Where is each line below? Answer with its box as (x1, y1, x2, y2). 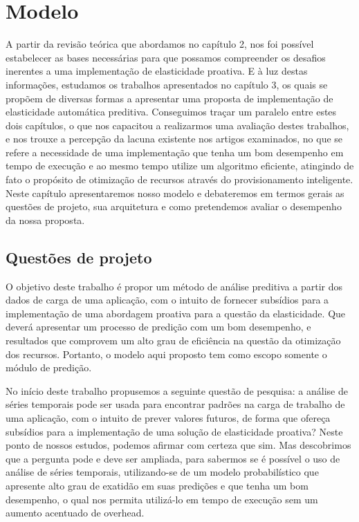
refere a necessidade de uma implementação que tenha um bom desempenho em (6, 145, 344, 159)
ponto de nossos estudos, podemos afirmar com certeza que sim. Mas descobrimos (6, 438, 351, 452)
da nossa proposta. (6, 212, 85, 227)
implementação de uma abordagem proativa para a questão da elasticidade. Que (6, 306, 346, 320)
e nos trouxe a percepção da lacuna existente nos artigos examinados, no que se (6, 131, 343, 146)
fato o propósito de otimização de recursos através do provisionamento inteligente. (6, 172, 353, 187)
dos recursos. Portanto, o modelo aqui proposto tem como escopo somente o (6, 346, 327, 361)
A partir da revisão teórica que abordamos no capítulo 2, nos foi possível (6, 37, 314, 51)
